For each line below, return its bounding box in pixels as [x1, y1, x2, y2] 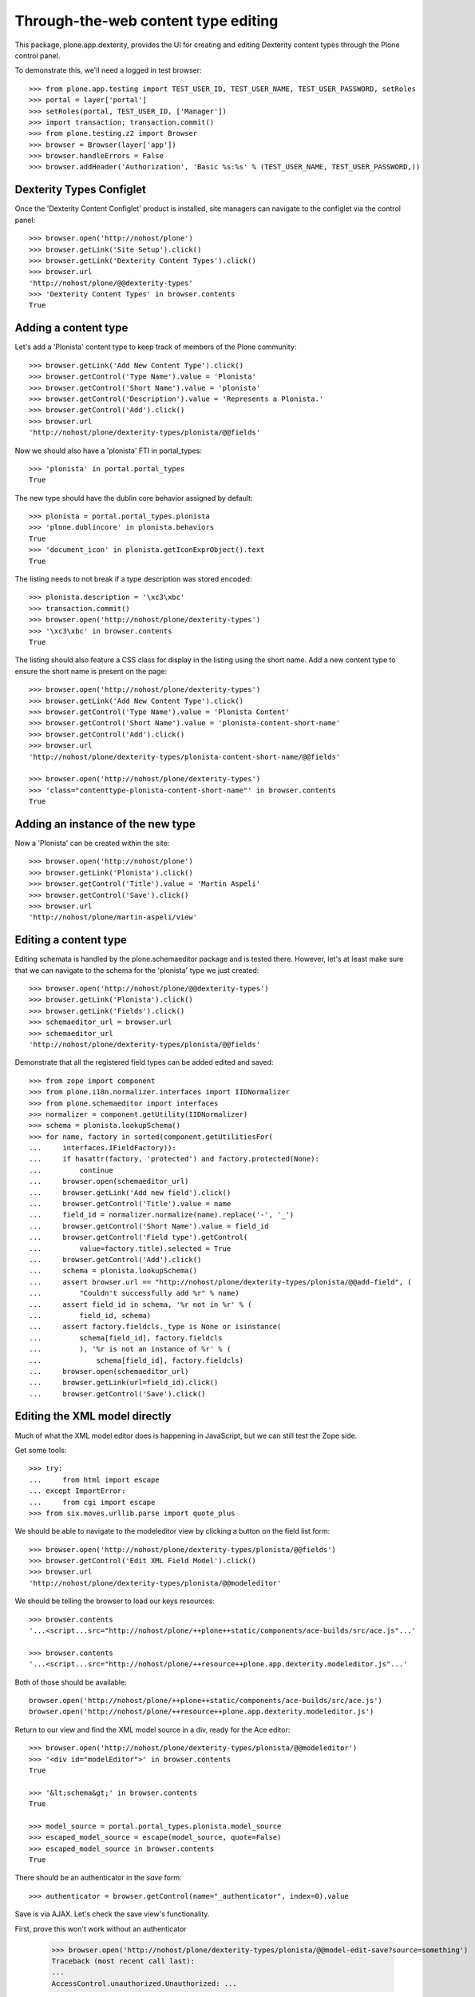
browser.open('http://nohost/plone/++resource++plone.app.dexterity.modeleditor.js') [29, 1707, 374, 1717]
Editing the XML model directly [14, 1410, 172, 1423]
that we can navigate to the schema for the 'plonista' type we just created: [14, 965, 259, 975]
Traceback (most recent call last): [51, 1957, 196, 1966]
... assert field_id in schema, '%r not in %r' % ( [29, 1300, 252, 1309]
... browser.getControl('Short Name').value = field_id [29, 1221, 269, 1230]
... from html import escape [29, 1475, 160, 1484]
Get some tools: [14, 1445, 67, 1455]
